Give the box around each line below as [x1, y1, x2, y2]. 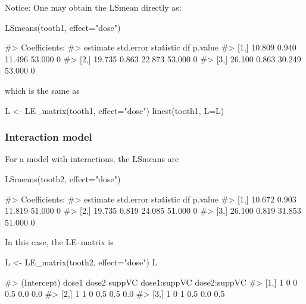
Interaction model [5, 129, 92, 144]
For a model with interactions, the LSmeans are [5, 153, 179, 165]
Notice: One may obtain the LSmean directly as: [5, 1, 182, 13]
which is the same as [5, 84, 80, 96]
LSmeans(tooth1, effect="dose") [5, 21, 121, 33]
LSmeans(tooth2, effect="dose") [5, 172, 121, 185]
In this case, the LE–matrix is [5, 236, 114, 248]
